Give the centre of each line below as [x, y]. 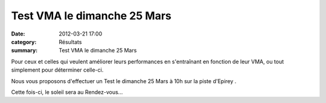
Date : [18, 34]
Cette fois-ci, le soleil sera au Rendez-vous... [67, 92]
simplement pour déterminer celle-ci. [57, 70]
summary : [24, 51]
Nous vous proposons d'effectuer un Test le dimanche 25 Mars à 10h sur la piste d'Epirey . [124, 81]
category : [24, 42]
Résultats [70, 42]
